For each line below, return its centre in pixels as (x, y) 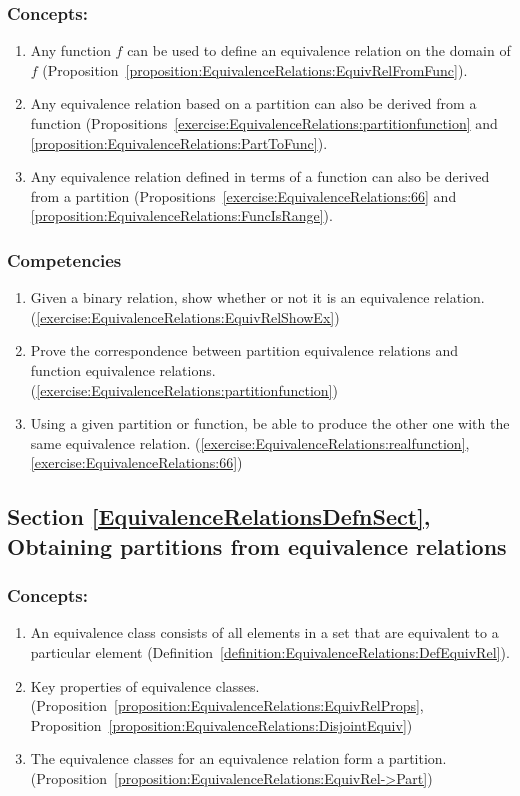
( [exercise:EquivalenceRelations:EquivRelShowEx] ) (185, 316)
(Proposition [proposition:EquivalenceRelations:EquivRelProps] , (227, 705)
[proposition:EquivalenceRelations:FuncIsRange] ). (181, 215)
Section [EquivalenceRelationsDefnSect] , (219, 516)
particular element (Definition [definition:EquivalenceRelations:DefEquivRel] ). (270, 651)
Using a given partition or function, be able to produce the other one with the (270, 423)
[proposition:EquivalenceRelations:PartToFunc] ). (179, 142)
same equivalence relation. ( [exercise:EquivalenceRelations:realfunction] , (250, 442)
